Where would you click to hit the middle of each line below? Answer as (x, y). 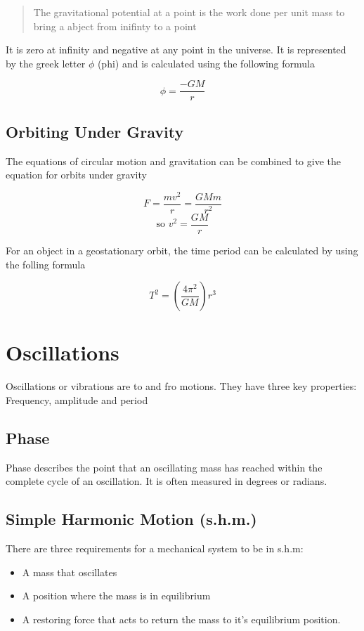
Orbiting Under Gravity (95, 131)
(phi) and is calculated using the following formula (206, 63)
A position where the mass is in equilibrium (116, 596)
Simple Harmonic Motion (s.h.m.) (131, 519)
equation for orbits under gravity (76, 175)
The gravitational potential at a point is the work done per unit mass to (189, 12)
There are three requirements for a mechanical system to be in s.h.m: (155, 548)
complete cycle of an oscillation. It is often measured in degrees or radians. (167, 481)
